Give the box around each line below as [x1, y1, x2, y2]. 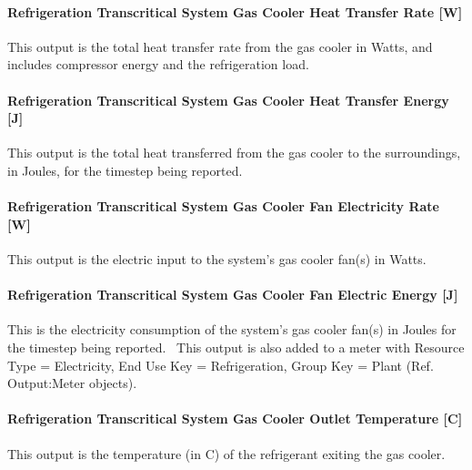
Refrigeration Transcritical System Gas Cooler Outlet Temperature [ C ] [7, 409, 463, 428]
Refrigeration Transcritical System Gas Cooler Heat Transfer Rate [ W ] [7, 2, 463, 21]
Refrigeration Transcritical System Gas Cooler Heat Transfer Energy [7, 90, 449, 109]
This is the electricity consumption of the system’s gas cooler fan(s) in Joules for [7, 320, 457, 339]
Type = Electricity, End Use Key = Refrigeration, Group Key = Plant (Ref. [7, 355, 434, 374]
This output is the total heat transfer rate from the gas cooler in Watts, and [7, 36, 433, 56]
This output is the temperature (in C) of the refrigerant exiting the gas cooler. [7, 444, 446, 463]
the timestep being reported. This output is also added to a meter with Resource [7, 337, 465, 356]
